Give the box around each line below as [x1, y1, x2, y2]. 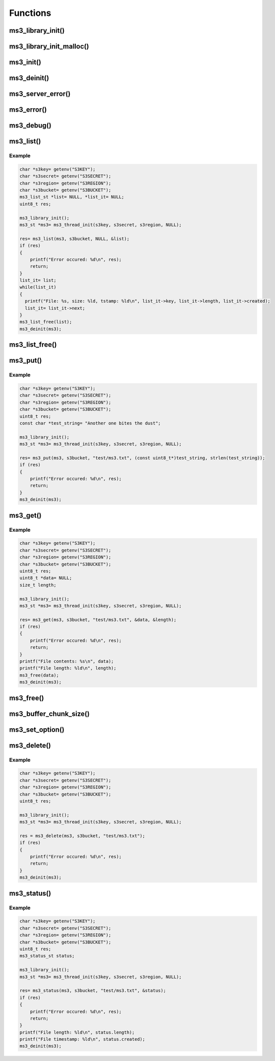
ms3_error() [9, 106, 47, 114]
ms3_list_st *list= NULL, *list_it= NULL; [19, 194, 124, 200]
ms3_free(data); [19, 672, 59, 678]
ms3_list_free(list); [19, 319, 72, 325]
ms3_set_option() [9, 725, 64, 734]
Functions [9, 7, 52, 18]
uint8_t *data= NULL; [19, 575, 72, 581]
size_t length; [19, 582, 56, 588]
